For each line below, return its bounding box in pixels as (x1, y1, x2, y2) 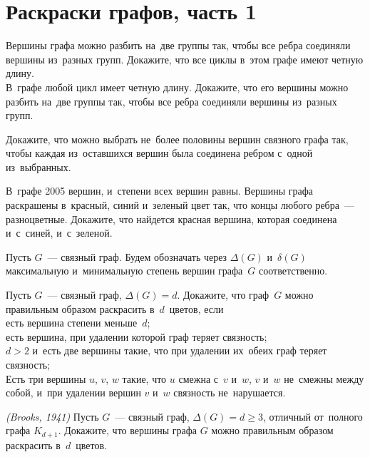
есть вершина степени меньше (6, 315, 138, 330)
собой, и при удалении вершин (6, 385, 141, 400)
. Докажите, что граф (177, 287, 269, 302)
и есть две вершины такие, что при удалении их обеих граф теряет (32, 343, 327, 358)
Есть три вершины (6, 371, 86, 386)
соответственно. (259, 263, 328, 278)
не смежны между (284, 371, 364, 386)
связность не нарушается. (173, 385, 286, 400)
